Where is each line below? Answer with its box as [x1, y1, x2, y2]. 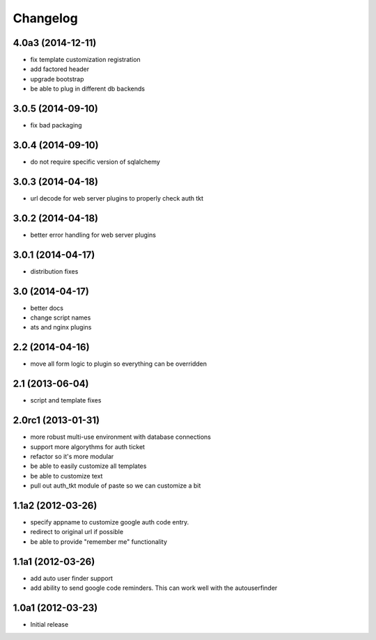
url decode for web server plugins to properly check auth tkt [30, 194, 204, 202]
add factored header [30, 65, 90, 73]
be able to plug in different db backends [30, 84, 146, 93]
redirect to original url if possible [30, 528, 124, 536]
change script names [30, 313, 91, 322]
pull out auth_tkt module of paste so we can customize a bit [30, 481, 201, 490]
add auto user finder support [30, 574, 113, 582]
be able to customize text [30, 471, 103, 480]
